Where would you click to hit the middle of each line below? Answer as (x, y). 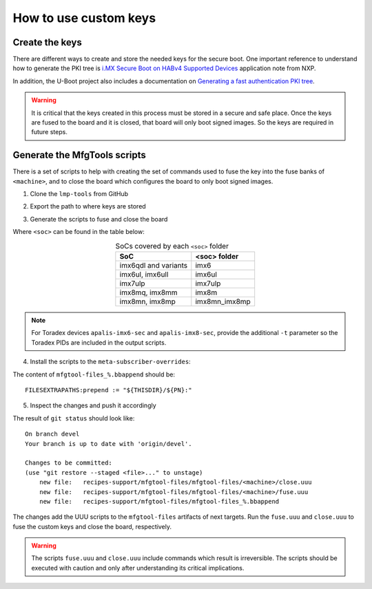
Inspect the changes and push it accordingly (93, 405)
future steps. (50, 132)
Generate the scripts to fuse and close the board (99, 219)
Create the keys (47, 42)
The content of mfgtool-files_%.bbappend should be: (94, 374)
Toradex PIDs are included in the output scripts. (99, 342)
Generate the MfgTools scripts (79, 155)
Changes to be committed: (69, 463)
